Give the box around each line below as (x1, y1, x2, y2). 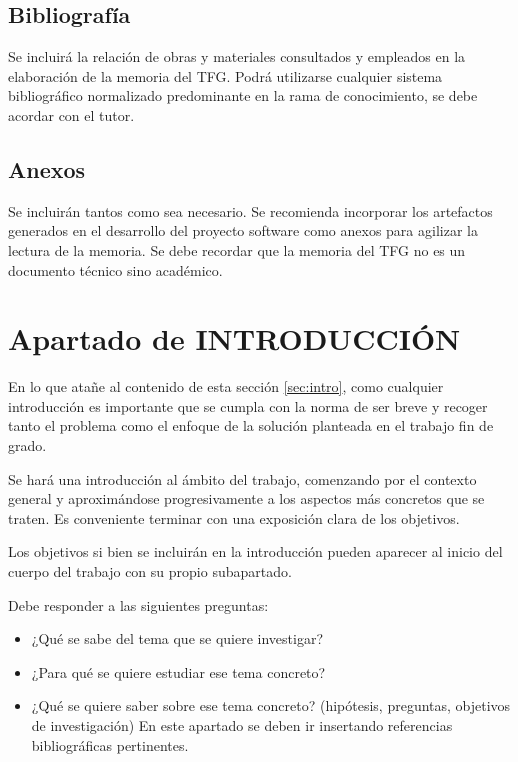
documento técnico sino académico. (8, 259, 223, 280)
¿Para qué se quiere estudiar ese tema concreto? (31, 661, 326, 682)
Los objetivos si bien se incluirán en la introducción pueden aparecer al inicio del (8, 541, 503, 562)
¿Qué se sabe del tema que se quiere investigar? (31, 628, 324, 649)
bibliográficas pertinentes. (31, 734, 189, 755)
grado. (8, 435, 47, 456)
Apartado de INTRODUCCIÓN (8, 318, 461, 359)
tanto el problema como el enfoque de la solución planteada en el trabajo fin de (8, 415, 494, 436)
